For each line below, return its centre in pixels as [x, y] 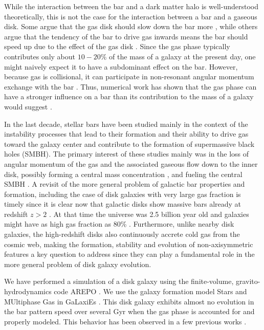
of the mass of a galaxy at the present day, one [182, 56]
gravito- [248, 281]
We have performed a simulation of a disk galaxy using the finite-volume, [119, 281]
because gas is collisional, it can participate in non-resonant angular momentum [129, 76]
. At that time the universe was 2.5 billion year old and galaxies [149, 214]
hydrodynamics [28, 291]
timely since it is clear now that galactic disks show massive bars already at [123, 204]
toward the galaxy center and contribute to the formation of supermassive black [129, 144]
